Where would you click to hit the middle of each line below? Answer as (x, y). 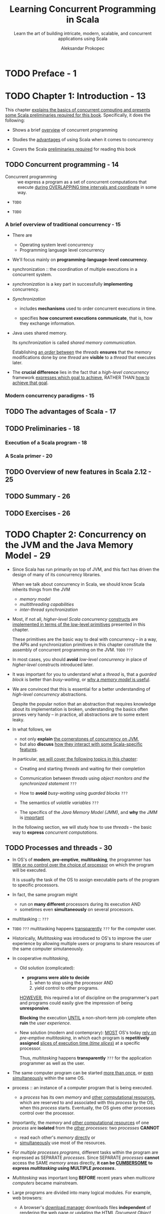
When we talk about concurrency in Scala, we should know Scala (79, 584)
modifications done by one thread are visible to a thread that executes (84, 357)
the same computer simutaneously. (48, 949)
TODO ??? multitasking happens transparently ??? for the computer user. (84, 929)
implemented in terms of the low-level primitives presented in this (79, 624)
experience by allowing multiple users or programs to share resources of (86, 944)
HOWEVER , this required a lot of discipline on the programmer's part (89, 998)
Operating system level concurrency (56, 245)
